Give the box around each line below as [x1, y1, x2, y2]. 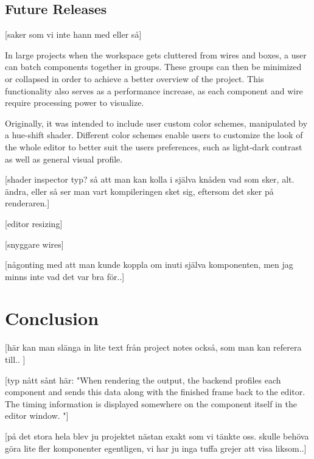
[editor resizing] [5, 217, 63, 229]
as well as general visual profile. [5, 152, 123, 165]
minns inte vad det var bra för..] [5, 270, 125, 282]
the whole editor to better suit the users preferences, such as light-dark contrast [5, 140, 302, 153]
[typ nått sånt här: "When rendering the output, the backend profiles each [5, 373, 281, 386]
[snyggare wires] [5, 237, 64, 250]
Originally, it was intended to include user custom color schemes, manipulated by [5, 116, 308, 129]
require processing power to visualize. [5, 96, 144, 109]
